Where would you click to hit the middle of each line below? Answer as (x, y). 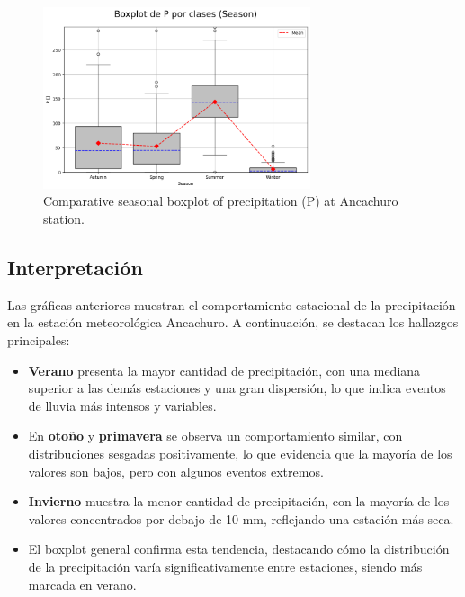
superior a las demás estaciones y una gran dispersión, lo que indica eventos (237, 388)
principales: (39, 339)
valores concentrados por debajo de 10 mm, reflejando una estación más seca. (241, 518)
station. (64, 218)
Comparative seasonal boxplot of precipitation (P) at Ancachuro (221, 201)
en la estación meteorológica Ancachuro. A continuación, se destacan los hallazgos (233, 322)
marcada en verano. (82, 584)
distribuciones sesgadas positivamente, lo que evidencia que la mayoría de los (240, 453)
